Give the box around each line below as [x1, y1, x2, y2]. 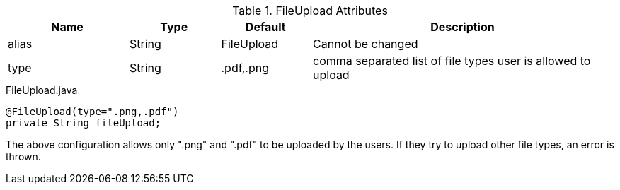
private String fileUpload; [6, 117, 161, 129]
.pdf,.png [221, 61, 269, 75]
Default [245, 20, 286, 34]
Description [430, 20, 495, 34]
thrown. [6, 150, 41, 162]
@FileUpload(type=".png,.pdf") [6, 106, 179, 117]
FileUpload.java [6, 84, 78, 96]
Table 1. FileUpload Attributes [232, 4, 388, 18]
